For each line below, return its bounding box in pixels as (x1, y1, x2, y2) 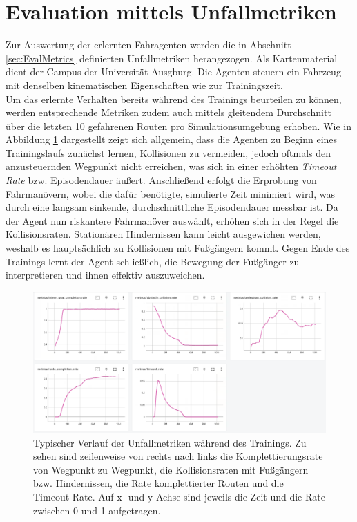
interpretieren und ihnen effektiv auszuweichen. (6, 268, 205, 282)
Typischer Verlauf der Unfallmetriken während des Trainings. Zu (33, 435, 307, 449)
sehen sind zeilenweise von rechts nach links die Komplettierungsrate (33, 449, 323, 463)
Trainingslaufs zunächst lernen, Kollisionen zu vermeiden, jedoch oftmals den (6, 145, 331, 160)
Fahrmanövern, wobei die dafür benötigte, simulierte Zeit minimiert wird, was (6, 186, 335, 201)
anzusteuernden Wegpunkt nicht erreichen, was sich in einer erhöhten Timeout (6, 159, 337, 174)
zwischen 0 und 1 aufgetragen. (33, 503, 161, 517)
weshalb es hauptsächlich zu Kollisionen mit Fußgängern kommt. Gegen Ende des (6, 241, 350, 255)
